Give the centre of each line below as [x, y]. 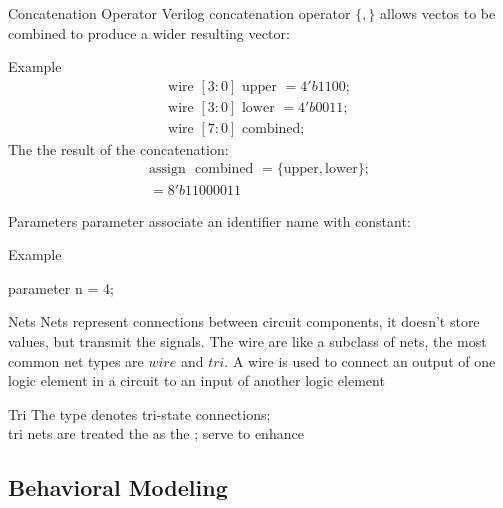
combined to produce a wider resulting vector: [149, 32]
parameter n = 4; [61, 287]
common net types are [76, 360]
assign [167, 169]
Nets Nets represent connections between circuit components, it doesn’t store [244, 321]
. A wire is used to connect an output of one [360, 360]
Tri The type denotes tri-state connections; [139, 413]
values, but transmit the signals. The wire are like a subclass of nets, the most [247, 340]
